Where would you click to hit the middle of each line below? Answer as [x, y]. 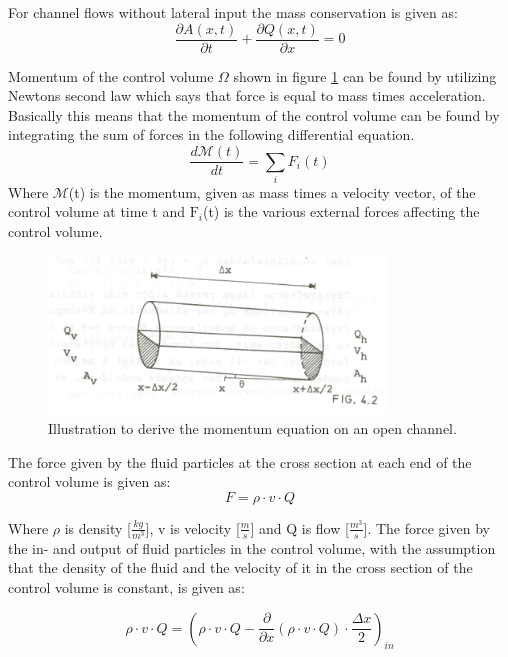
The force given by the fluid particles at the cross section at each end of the [240, 461]
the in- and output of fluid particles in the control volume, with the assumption [252, 547]
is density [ [97, 527]
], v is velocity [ [192, 527]
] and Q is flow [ [299, 527]
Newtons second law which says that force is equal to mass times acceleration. [247, 95]
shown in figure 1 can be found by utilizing [365, 75]
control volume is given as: [89, 481]
